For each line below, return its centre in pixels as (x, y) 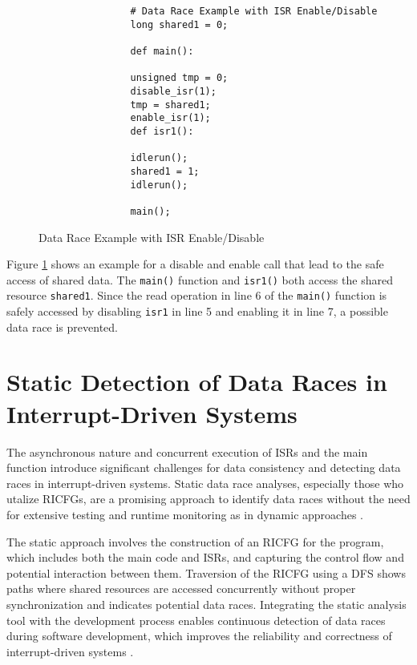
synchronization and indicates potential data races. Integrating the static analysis (206, 604)
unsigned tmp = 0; (179, 78)
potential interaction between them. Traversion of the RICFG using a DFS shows (206, 572)
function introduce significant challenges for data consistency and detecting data (204, 468)
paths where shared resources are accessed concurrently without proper (181, 588)
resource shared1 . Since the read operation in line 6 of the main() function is (197, 295)
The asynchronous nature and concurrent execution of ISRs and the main (187, 451)
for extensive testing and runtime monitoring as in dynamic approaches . (185, 514)
